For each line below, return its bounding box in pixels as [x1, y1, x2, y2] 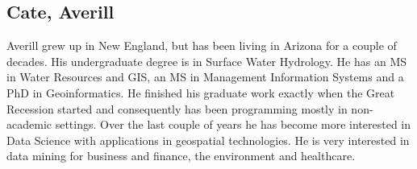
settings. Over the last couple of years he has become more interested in [55, 116, 411, 133]
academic [6, 116, 52, 133]
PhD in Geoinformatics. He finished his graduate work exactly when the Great [6, 84, 395, 101]
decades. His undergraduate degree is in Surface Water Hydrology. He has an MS [6, 52, 407, 69]
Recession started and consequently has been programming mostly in [6, 100, 348, 117]
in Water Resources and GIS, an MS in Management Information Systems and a [6, 68, 404, 85]
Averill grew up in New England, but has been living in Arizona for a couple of [6, 37, 397, 54]
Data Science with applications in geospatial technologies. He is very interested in [6, 131, 410, 148]
